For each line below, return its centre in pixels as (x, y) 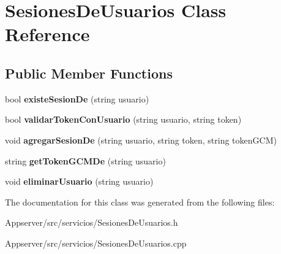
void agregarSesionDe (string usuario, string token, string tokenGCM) (141, 140)
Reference (47, 34)
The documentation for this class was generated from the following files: (140, 202)
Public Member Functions (89, 73)
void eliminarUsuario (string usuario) (79, 181)
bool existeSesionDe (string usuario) (77, 98)
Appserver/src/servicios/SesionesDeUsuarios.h (92, 222)
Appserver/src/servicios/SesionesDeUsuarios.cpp (96, 243)
